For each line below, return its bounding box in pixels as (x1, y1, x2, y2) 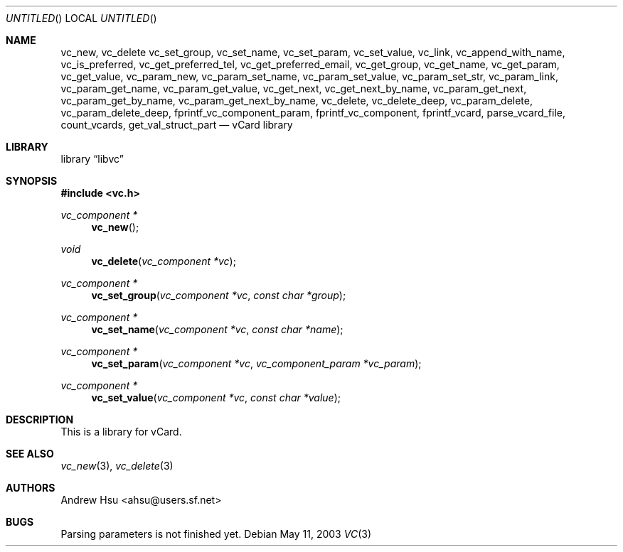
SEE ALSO (6, 448, 54, 460)
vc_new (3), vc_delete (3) (60, 460, 174, 472)
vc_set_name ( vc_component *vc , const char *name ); (91, 323, 344, 335)
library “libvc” (60, 153, 124, 165)
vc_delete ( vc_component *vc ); (91, 255, 236, 267)
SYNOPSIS (6, 175, 58, 187)
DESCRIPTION (6, 413, 74, 426)
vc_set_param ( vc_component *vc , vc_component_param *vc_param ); (91, 357, 422, 369)
